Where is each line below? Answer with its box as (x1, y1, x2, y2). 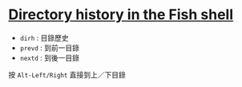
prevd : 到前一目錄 (19, 42, 80, 53)
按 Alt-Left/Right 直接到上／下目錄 (8, 69, 127, 79)
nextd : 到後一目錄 (19, 53, 80, 62)
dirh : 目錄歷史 (19, 33, 70, 42)
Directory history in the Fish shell (8, 6, 234, 24)
